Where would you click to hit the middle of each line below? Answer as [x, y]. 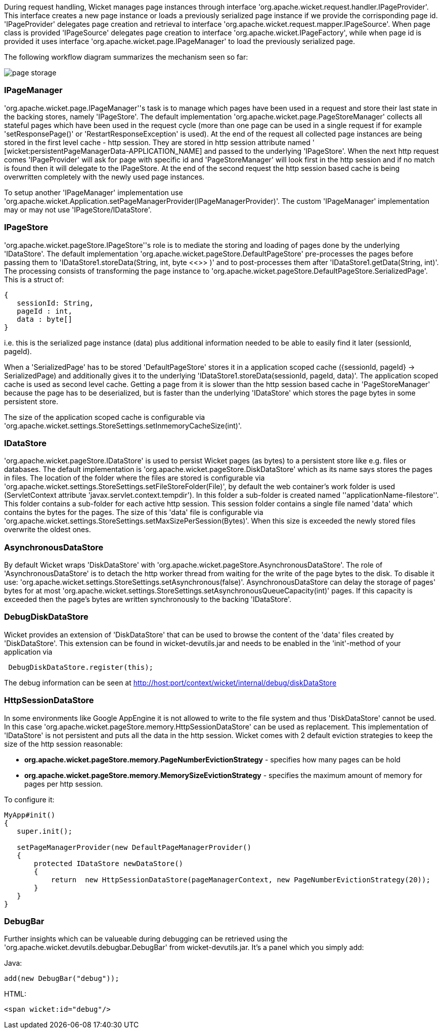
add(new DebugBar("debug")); [62, 979]
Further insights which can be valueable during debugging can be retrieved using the [146, 939]
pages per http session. [63, 784]
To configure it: [29, 799]
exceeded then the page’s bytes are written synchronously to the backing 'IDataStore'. [148, 599]
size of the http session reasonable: [63, 744]
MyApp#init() [30, 815]
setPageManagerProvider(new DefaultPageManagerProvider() [134, 847]
